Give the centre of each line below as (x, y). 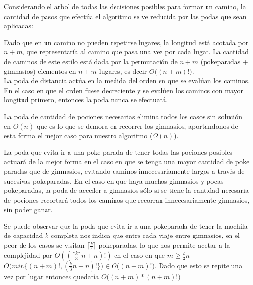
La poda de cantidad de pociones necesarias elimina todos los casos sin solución (123, 116)
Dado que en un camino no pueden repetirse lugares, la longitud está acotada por (126, 42)
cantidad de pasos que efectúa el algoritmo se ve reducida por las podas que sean (125, 16)
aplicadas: (19, 26)
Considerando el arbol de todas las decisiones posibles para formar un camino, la (125, 6)
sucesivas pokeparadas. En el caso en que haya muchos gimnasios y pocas (114, 180)
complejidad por (28, 254)
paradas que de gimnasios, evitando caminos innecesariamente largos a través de (124, 171)
